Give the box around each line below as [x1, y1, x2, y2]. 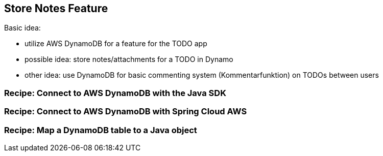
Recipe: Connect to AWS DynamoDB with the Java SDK [4, 87, 226, 98]
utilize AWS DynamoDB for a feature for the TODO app [25, 39, 207, 48]
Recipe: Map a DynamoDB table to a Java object [4, 124, 197, 135]
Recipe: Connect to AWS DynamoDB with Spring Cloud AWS [4, 106, 247, 117]
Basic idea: [4, 23, 41, 33]
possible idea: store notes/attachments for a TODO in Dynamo [25, 55, 233, 64]
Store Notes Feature [4, 2, 108, 15]
